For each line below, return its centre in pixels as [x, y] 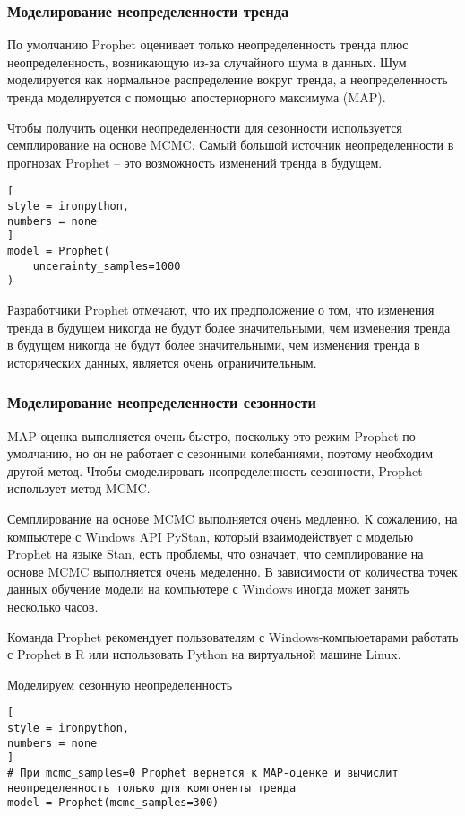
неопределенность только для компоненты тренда [152, 788]
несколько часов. [53, 606]
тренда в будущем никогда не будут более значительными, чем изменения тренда [229, 327]
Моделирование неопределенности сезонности [162, 402]
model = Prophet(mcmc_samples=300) [113, 803]
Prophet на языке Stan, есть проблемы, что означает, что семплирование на [215, 554]
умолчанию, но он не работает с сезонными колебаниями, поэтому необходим [220, 453]
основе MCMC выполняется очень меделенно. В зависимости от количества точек [232, 571]
